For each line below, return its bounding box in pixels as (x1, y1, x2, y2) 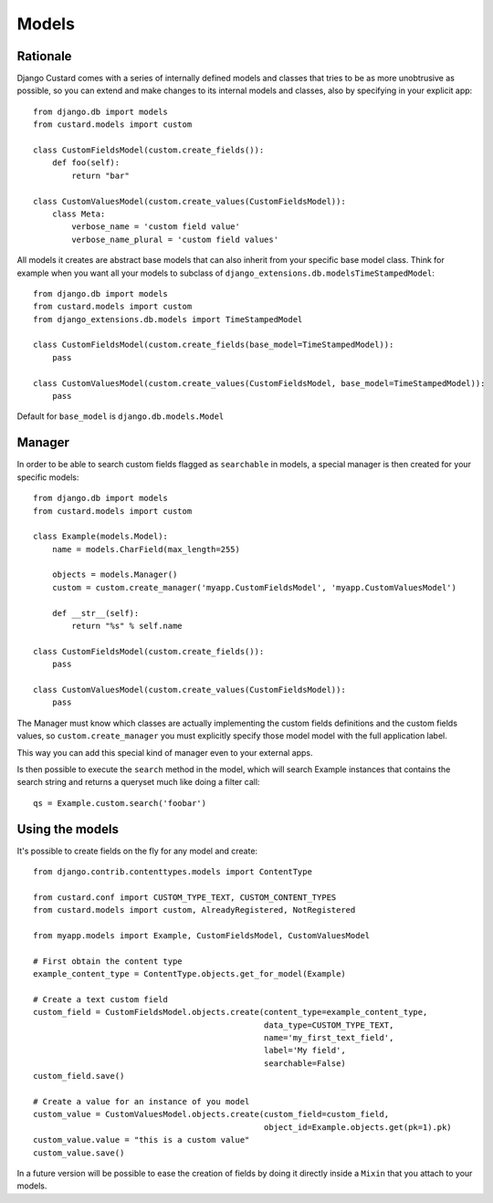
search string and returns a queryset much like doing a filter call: (16, 777, 260, 788)
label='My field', (263, 1045, 346, 1056)
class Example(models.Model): (33, 531, 169, 542)
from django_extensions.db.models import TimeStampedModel (33, 314, 303, 324)
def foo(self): (51, 158, 121, 168)
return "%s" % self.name (71, 621, 183, 632)
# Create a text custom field (33, 994, 169, 1004)
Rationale (16, 48, 72, 64)
